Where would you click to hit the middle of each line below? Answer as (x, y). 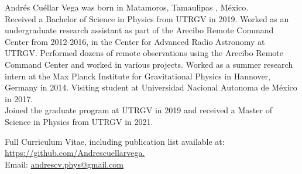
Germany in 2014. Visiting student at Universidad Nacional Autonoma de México (151, 87)
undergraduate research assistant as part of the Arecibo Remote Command (139, 30)
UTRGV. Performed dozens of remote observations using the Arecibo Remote (144, 53)
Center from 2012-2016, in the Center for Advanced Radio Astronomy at (135, 41)
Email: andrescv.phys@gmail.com (64, 164)
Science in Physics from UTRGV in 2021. (79, 121)
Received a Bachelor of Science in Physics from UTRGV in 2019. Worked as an (147, 18)
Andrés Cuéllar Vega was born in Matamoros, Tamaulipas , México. (127, 7)
